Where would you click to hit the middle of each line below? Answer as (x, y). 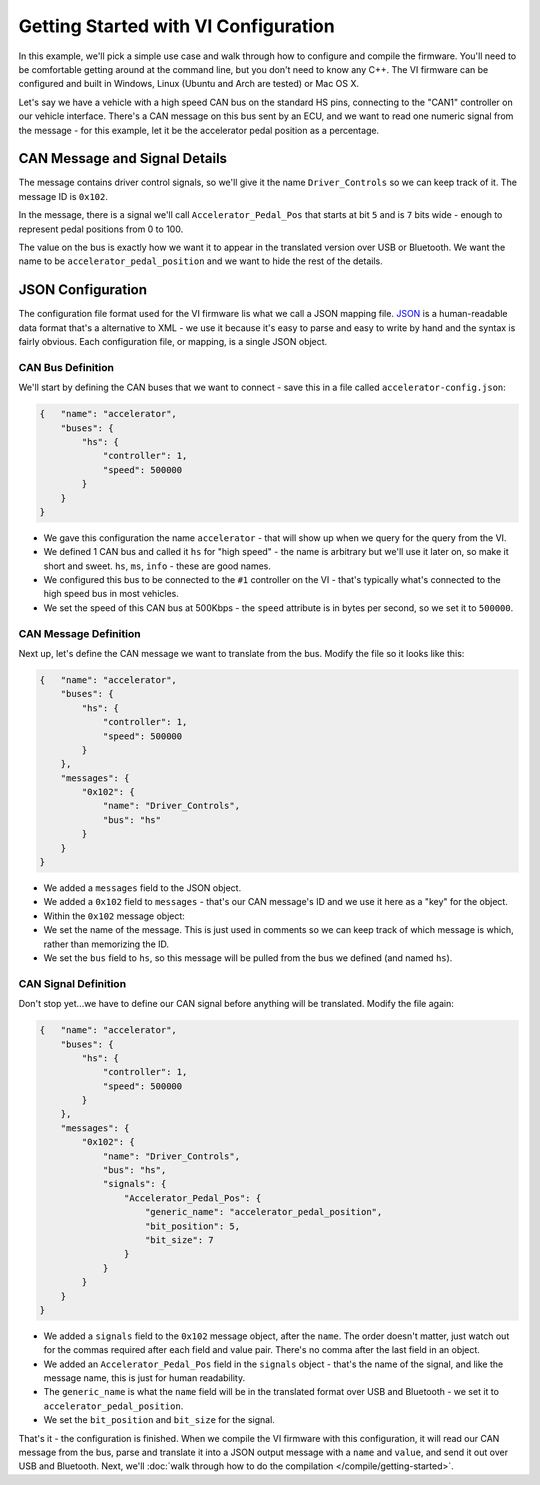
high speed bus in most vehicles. (111, 594)
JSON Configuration (83, 290)
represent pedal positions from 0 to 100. (101, 229)
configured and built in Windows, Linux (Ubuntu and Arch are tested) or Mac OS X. (189, 84)
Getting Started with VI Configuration (176, 26)
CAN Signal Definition (72, 983)
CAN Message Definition (79, 633)
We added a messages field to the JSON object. (142, 888)
